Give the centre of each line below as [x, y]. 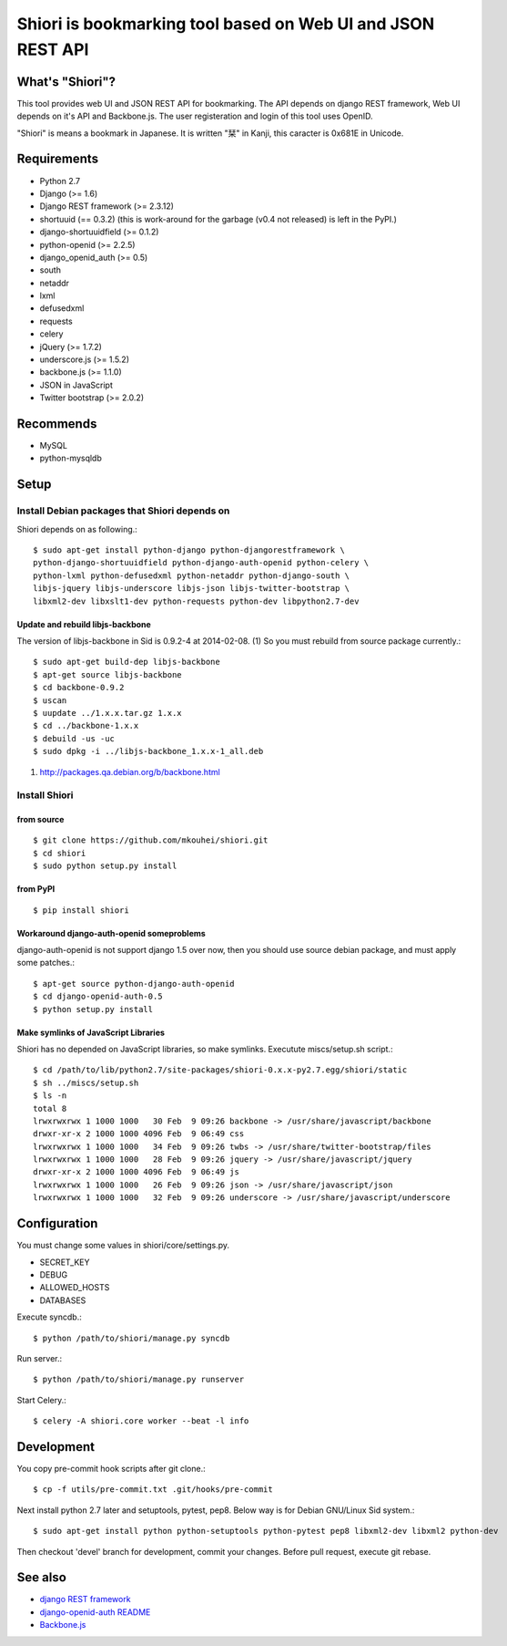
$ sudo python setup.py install [105, 866]
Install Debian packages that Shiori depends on [123, 511]
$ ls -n [50, 1096]
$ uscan [50, 700]
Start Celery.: [42, 1400]
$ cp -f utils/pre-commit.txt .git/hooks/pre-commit [153, 1490]
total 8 [50, 1108]
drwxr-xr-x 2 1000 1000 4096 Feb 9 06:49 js [137, 1172]
